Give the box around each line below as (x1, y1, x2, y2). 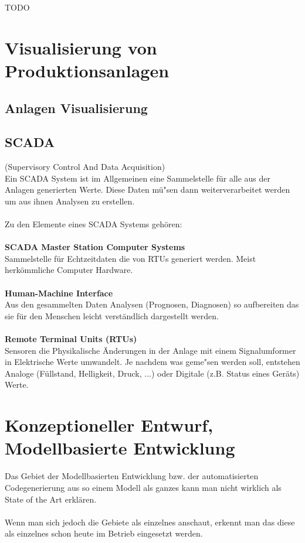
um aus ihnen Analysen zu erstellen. (5, 194, 135, 207)
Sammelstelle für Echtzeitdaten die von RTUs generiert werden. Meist (5, 252, 256, 264)
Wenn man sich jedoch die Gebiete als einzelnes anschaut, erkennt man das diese (5, 515, 295, 528)
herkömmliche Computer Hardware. (5, 264, 133, 276)
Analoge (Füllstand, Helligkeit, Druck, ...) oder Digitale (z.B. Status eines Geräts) (5, 367, 300, 379)
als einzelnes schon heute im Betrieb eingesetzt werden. (5, 527, 203, 539)
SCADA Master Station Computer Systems (5, 241, 185, 253)
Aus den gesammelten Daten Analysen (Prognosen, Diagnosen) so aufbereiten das (5, 298, 299, 310)
